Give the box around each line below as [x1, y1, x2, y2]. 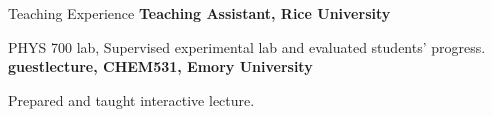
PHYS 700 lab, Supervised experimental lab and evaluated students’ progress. [8, 36, 486, 57]
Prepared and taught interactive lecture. [8, 89, 255, 110]
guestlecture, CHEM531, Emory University [8, 56, 313, 77]
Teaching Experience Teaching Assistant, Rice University [8, 3, 391, 23]
